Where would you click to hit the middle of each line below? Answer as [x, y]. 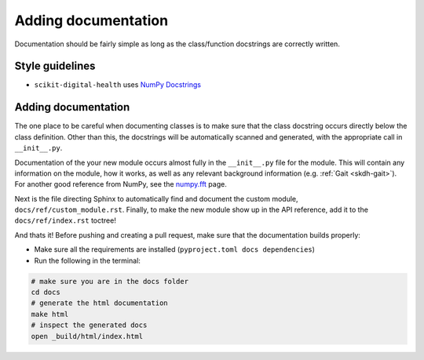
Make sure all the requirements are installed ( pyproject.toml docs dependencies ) [175, 249]
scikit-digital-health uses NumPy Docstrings [118, 85]
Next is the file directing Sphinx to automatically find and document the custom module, [156, 198]
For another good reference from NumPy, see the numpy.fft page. [121, 184]
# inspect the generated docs [89, 325]
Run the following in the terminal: [88, 260]
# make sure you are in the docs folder [110, 281]
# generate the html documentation [99, 303]
